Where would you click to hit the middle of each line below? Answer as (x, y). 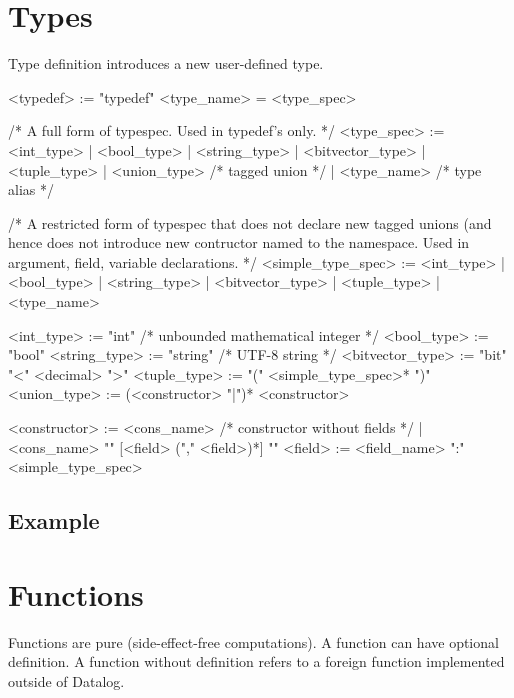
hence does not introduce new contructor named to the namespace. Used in (239, 242)
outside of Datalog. (66, 680)
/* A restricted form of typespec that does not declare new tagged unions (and (250, 222)
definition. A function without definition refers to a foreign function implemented (256, 661)
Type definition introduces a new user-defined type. (166, 63)
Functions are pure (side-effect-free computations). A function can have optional (253, 641)
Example (54, 520)
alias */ (31, 189)
